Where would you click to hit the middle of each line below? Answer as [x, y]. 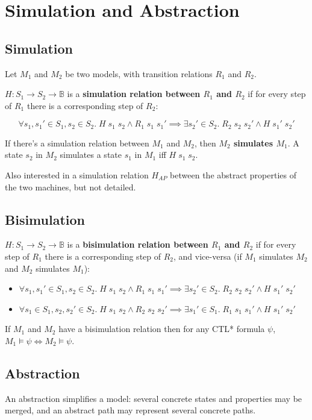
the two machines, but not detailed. [70, 186]
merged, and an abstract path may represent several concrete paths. [130, 410]
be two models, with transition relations [139, 73]
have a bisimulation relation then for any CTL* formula [162, 329]
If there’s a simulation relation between [77, 143]
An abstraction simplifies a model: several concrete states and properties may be [154, 398]
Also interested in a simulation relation [77, 175]
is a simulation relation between [134, 94]
